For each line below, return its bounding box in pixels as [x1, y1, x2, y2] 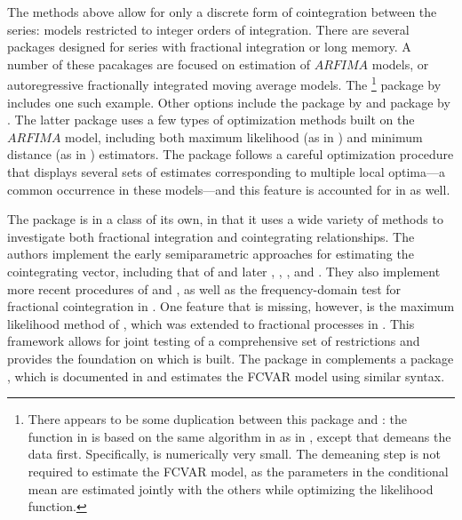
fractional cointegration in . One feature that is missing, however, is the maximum [7, 297, 455, 316]
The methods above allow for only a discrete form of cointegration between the [7, 3, 437, 20]
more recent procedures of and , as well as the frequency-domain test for [7, 279, 402, 298]
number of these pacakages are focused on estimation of [7, 54, 311, 73]
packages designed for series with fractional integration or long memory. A [7, 37, 411, 56]
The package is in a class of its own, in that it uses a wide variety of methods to [7, 210, 443, 228]
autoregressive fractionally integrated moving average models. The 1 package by [7, 73, 442, 94]
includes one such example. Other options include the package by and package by [7, 92, 450, 111]
